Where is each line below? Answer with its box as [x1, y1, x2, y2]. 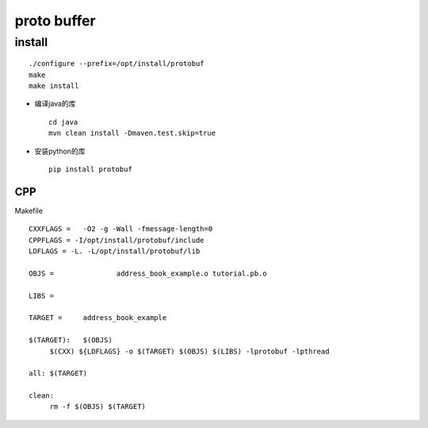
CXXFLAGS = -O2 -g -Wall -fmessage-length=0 [29, 225, 213, 233]
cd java [48, 118, 78, 126]
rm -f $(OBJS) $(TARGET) [49, 402, 147, 411]
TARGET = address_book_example [29, 314, 167, 322]
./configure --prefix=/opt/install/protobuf [29, 60, 205, 68]
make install [29, 81, 79, 91]
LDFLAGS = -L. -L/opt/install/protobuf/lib [29, 247, 201, 256]
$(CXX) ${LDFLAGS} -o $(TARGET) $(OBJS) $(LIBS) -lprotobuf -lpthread [49, 346, 330, 356]
